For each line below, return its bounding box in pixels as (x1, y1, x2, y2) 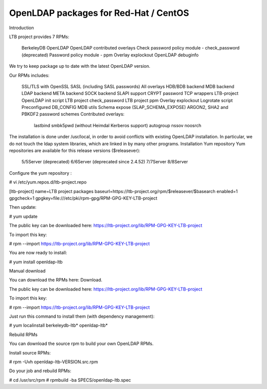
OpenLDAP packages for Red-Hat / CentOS (9, 7, 189, 18)
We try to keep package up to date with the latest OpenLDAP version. (9, 63, 151, 69)
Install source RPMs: (9, 349, 51, 356)
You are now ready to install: (9, 250, 67, 256)
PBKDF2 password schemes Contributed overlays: (21, 111, 125, 117)
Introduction (9, 25, 34, 31)
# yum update (9, 213, 38, 219)
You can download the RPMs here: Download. (9, 277, 102, 283)
